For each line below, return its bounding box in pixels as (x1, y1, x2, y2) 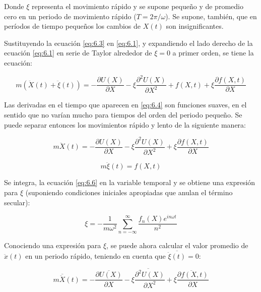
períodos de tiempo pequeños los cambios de (4, 21, 141, 31)
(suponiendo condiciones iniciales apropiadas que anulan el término (25, 187, 233, 197)
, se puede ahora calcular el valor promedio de (106, 240, 248, 251)
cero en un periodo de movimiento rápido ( (4, 11, 137, 21)
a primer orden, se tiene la (172, 47, 254, 58)
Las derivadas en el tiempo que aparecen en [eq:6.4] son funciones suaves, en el (4, 99, 247, 110)
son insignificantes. (166, 21, 224, 31)
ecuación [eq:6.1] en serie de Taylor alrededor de (4, 47, 152, 58)
